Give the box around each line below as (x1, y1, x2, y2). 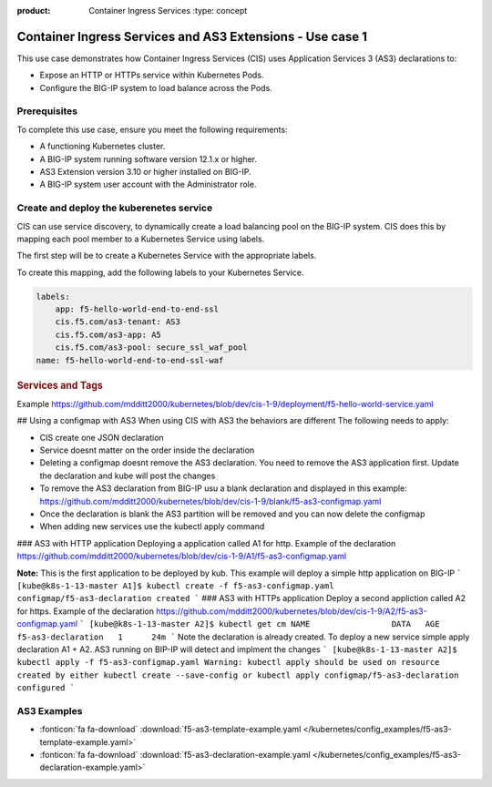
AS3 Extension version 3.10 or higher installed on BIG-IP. (39, 167, 252, 177)
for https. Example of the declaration (16, 606, 155, 617)
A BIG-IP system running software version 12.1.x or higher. (39, 153, 258, 164)
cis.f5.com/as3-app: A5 (55, 329, 161, 340)
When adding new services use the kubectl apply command (39, 521, 265, 532)
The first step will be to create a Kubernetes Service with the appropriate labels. (16, 250, 317, 261)
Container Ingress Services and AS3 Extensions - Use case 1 (16, 28, 368, 45)
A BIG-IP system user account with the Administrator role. (39, 179, 257, 190)
